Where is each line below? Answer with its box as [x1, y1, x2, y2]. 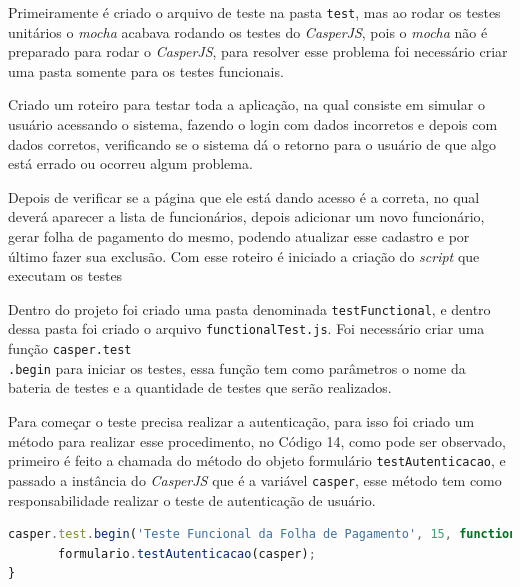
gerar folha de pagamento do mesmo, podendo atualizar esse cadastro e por [8, 226, 470, 246]
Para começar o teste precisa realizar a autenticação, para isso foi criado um [8, 411, 475, 431]
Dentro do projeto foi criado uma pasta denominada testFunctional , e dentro [8, 298, 491, 319]
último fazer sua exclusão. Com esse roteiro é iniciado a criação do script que [8, 245, 480, 266]
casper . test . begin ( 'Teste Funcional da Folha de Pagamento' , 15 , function [8, 527, 517, 542]
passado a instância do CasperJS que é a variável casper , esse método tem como [8, 469, 502, 490]
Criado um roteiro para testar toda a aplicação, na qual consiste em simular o [8, 94, 485, 115]
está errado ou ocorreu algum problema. [8, 153, 253, 174]
